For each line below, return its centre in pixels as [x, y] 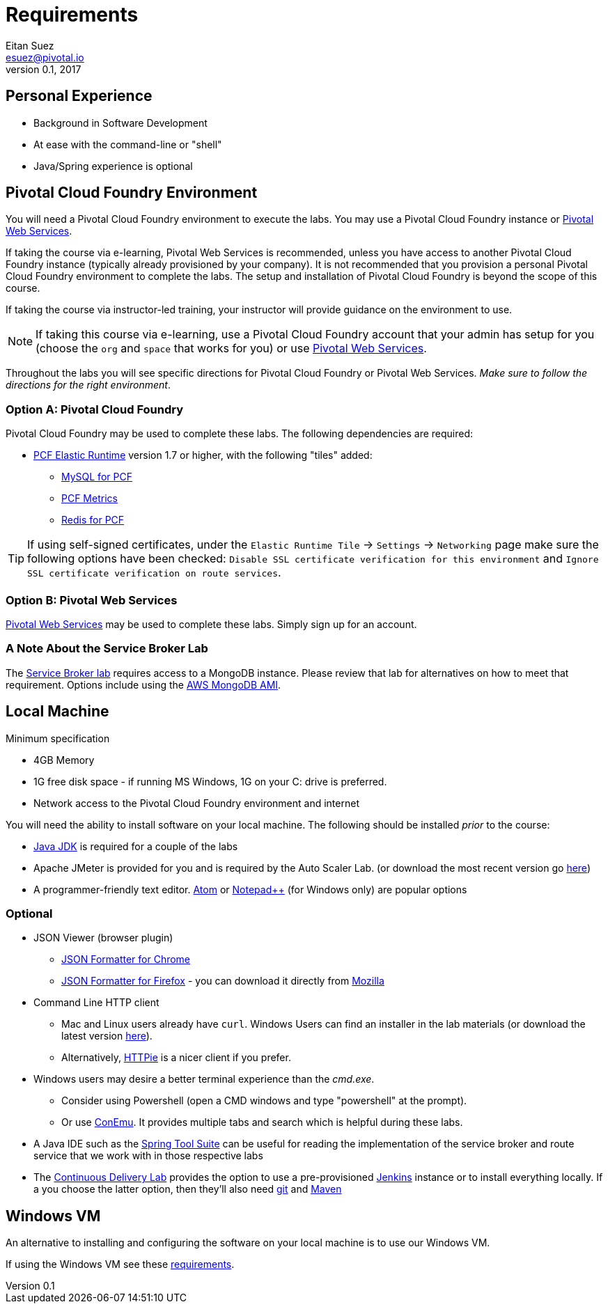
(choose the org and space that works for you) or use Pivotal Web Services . [231, 348]
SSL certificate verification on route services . [154, 573]
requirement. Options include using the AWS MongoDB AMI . [143, 684]
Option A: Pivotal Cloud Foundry [94, 409]
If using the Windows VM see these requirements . [120, 1264]
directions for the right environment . [88, 385]
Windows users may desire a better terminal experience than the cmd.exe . [204, 1079]
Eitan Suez [30, 45]
